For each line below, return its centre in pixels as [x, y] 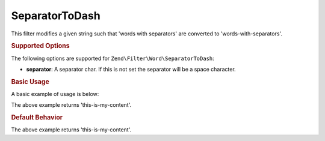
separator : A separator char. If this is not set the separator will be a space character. [131, 69]
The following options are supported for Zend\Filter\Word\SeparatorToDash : [113, 58]
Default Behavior [37, 118]
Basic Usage [30, 82]
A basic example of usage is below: [55, 94]
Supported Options [40, 46]
